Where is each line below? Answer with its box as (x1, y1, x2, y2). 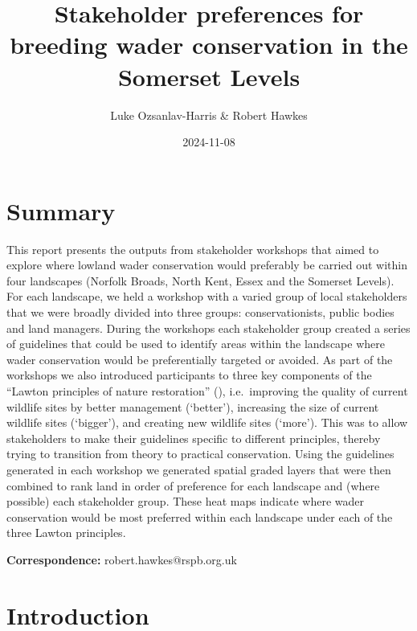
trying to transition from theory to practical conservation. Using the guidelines (6, 445, 395, 462)
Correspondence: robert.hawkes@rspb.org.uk (6, 551, 237, 567)
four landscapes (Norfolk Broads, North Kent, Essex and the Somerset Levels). (6, 272, 395, 289)
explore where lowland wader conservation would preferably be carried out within (6, 256, 407, 273)
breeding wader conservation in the (10, 28, 408, 61)
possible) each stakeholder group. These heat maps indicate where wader (6, 493, 365, 510)
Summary (6, 194, 116, 227)
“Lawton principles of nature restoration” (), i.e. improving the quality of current (6, 382, 408, 399)
